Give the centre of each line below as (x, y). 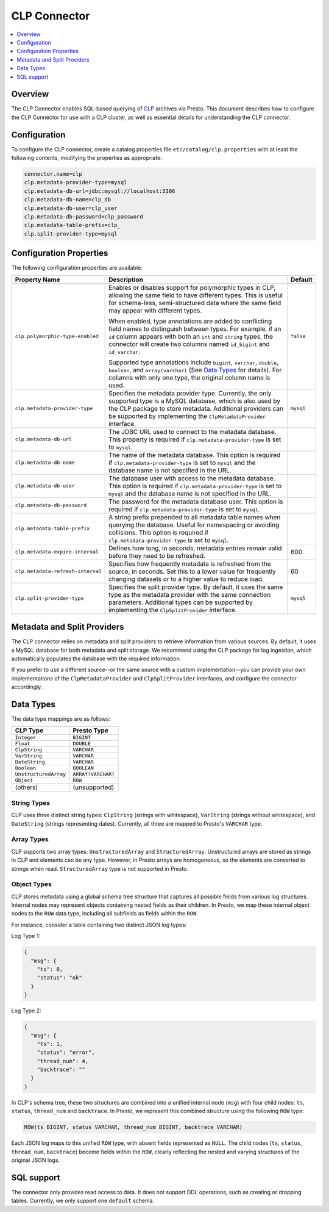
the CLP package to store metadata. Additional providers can (196, 408)
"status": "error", (66, 1052)
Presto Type (91, 730)
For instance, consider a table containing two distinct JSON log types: (99, 925)
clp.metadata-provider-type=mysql (76, 182)
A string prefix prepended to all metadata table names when (195, 517)
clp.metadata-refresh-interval (58, 572)
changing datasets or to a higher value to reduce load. (186, 579)
